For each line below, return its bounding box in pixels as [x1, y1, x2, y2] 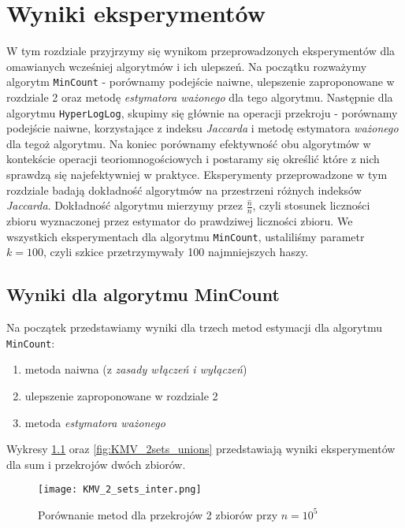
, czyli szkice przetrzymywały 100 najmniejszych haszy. [43, 244, 309, 260]
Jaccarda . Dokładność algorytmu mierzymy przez [6, 197, 243, 214]
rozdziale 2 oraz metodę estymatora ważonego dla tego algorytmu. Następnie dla [6, 88, 393, 105]
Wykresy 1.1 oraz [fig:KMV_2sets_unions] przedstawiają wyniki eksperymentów [6, 441, 396, 457]
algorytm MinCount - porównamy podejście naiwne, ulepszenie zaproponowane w [6, 73, 395, 90]
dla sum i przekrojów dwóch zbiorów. [6, 455, 186, 472]
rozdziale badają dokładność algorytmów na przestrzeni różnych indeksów [6, 181, 362, 198]
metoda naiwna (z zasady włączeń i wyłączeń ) [24, 361, 247, 377]
